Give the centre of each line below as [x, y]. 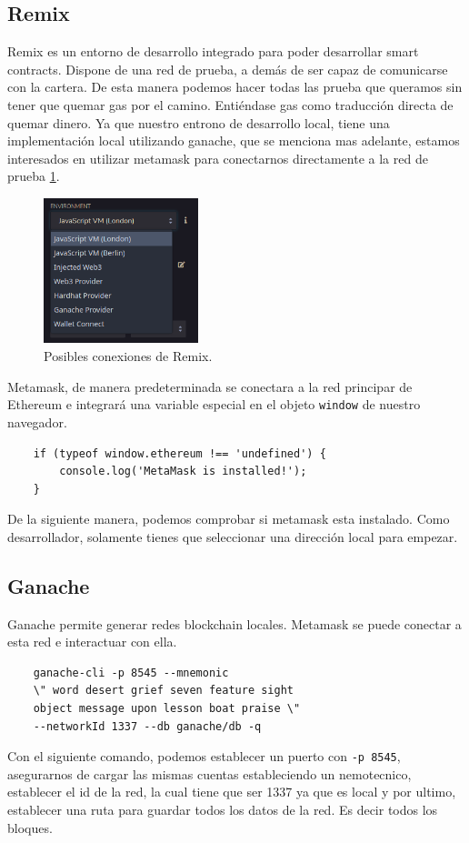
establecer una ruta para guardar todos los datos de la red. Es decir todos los [223, 810]
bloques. [30, 827]
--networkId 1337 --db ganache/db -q [147, 726]
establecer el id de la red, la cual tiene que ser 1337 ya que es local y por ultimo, [232, 792]
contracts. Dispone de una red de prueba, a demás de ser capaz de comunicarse [228, 69]
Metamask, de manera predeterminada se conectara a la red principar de [210, 386]
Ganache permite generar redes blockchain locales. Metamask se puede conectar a [234, 623]
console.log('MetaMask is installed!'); [183, 472]
